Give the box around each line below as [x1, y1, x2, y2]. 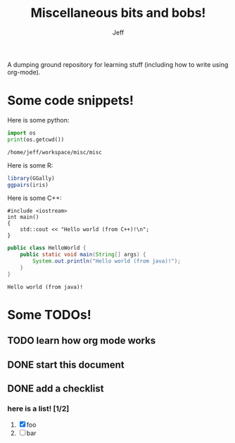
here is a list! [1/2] [7, 404, 70, 413]
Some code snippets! [7, 93, 134, 108]
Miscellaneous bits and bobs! [30, 5, 206, 21]
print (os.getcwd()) [7, 136, 65, 143]
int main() [7, 213, 39, 221]
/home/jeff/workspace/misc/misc [7, 149, 102, 156]
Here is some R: [7, 161, 53, 170]
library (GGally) [7, 175, 55, 182]
